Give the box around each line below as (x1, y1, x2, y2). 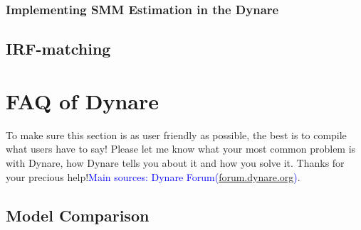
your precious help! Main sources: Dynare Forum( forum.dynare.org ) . (6, 169, 300, 184)
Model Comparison (6, 204, 150, 226)
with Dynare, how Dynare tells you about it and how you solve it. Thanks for (6, 155, 345, 170)
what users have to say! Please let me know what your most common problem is (6, 141, 356, 156)
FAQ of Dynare (6, 86, 159, 115)
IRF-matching (6, 38, 111, 60)
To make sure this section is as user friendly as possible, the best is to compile (6, 127, 347, 142)
